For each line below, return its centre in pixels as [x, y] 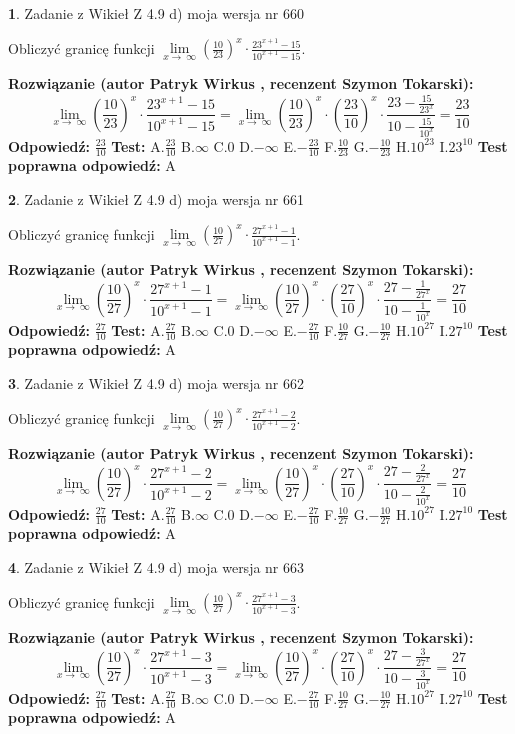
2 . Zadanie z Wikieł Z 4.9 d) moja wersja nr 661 [156, 198]
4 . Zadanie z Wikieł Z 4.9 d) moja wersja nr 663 [156, 566]
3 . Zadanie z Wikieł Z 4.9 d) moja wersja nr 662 [156, 382]
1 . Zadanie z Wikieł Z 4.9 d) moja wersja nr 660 [156, 13]
